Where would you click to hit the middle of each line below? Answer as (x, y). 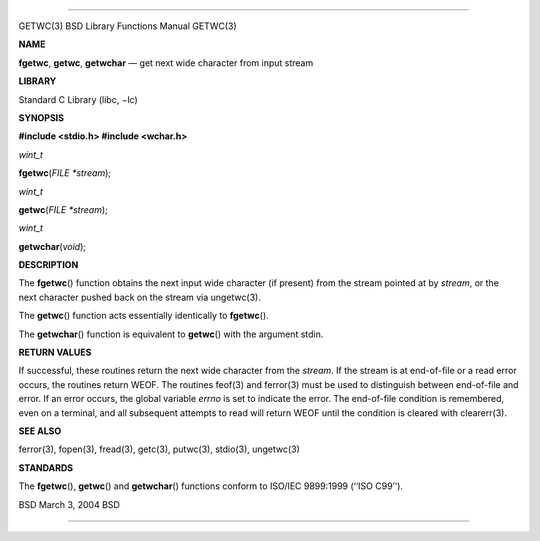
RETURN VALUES (55, 352)
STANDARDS (46, 467)
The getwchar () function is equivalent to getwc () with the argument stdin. (171, 334)
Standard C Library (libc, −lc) (78, 99)
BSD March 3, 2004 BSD (69, 504)
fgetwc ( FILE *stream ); (65, 173)
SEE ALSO (40, 431)
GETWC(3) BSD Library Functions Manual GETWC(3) (127, 26)
